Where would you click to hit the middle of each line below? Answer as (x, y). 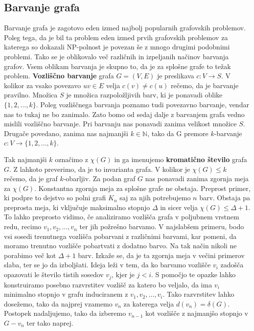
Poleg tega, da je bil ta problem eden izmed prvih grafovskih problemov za (116, 37)
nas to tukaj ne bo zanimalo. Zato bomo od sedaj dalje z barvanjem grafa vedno (124, 114)
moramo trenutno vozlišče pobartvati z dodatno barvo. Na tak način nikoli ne (120, 246)
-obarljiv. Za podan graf (99, 178)
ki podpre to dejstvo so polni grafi (55, 198)
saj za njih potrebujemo (155, 198)
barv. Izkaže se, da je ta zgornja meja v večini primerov (161, 255)
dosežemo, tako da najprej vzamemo (58, 303)
